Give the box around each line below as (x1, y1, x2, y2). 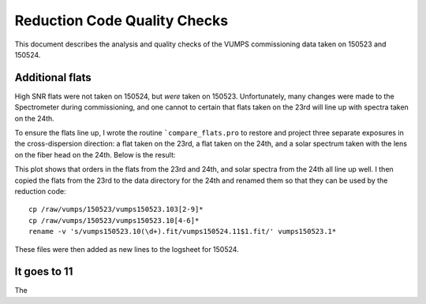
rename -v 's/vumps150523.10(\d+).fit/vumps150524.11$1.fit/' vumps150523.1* (28, 227, 337, 236)
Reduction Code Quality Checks (14, 12, 229, 29)
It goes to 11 (14, 265, 73, 279)
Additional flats (14, 71, 92, 84)
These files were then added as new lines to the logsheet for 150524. (14, 244, 240, 254)
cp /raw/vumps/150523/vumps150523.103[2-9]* (28, 205, 204, 214)
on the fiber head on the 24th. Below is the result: (14, 150, 176, 159)
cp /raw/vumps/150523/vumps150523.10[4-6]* (28, 216, 200, 224)
